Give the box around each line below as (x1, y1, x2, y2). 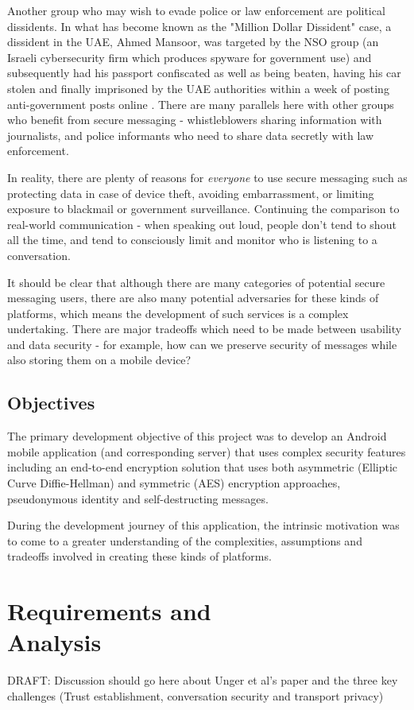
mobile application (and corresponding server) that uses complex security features (7, 443, 406, 460)
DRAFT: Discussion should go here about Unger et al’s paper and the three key (7, 672, 398, 689)
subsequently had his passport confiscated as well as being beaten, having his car (7, 64, 401, 81)
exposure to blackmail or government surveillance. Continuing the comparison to (7, 200, 400, 217)
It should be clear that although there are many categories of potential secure (7, 274, 385, 290)
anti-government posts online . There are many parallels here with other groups (7, 95, 394, 112)
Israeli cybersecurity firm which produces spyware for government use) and (7, 48, 372, 65)
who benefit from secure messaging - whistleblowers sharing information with (7, 111, 382, 128)
